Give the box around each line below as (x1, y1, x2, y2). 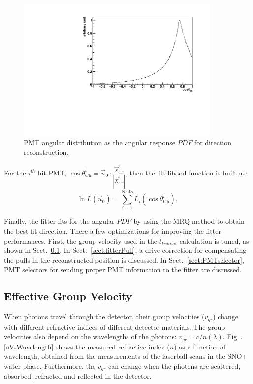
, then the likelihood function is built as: (125, 167, 248, 177)
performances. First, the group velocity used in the (4, 235, 157, 245)
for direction (194, 137, 232, 147)
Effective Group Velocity (4, 288, 132, 304)
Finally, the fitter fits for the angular (4, 216, 115, 226)
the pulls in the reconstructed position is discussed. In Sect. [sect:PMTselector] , (4, 254, 244, 265)
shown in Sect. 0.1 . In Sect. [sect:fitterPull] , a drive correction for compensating (4, 245, 247, 255)
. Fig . (222, 331, 243, 342)
